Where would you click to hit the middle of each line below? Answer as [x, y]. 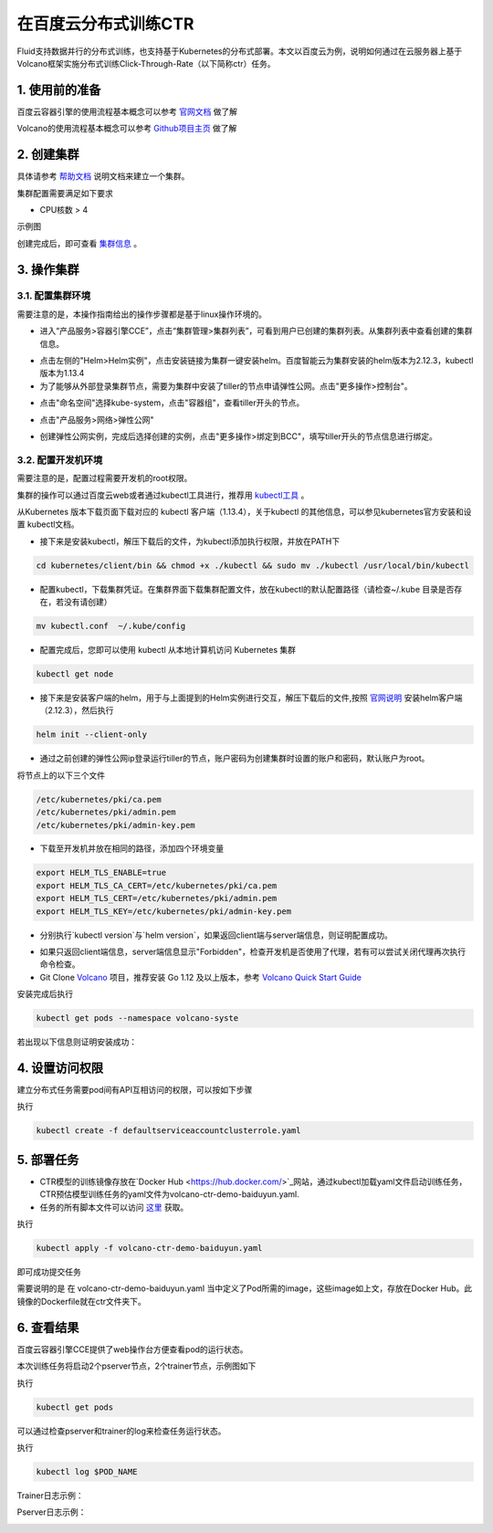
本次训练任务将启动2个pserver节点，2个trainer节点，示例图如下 [136, 1366]
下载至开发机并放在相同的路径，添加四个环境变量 [131, 848]
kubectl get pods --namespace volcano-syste [137, 1018]
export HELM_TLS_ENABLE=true [101, 873]
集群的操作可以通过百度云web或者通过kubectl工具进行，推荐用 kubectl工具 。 [163, 495]
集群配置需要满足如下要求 [65, 193]
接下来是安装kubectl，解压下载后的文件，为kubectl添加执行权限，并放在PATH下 [190, 541]
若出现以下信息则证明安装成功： [77, 1042]
